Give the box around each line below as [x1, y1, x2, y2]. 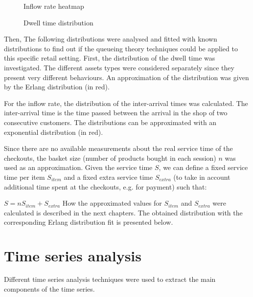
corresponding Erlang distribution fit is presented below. [4, 217, 173, 227]
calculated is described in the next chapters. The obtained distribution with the [4, 207, 243, 217]
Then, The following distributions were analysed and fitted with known [4, 34, 217, 44]
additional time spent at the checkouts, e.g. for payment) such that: [4, 181, 207, 191]
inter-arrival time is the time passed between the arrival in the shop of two [4, 107, 228, 118]
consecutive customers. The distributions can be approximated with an [4, 117, 217, 127]
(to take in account [173, 171, 230, 182]
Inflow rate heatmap [23, 1, 84, 11]
